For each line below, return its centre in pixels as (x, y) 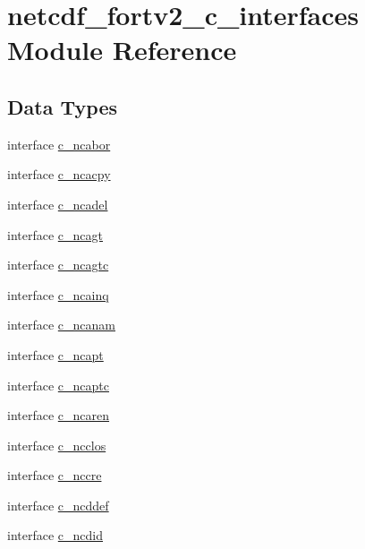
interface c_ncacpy (59, 174)
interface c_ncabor (59, 144)
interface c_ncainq (58, 294)
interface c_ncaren (59, 415)
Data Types (62, 106)
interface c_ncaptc (58, 385)
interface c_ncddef (58, 505)
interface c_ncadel (58, 204)
